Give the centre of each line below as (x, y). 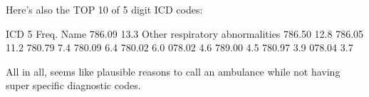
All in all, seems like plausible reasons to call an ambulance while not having (173, 71)
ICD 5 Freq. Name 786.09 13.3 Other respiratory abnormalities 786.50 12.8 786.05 (185, 33)
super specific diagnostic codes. (73, 85)
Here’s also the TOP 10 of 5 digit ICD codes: (104, 9)
